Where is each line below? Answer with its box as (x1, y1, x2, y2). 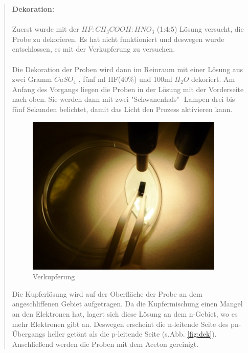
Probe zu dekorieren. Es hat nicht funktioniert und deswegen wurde (12, 33, 224, 44)
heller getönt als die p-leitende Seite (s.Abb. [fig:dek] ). (48, 328, 217, 339)
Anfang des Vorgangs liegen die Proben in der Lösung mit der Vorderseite (12, 83, 244, 94)
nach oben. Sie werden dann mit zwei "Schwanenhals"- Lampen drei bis (12, 94, 235, 104)
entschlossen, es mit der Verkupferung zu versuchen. (12, 43, 175, 54)
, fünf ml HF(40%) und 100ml (78, 74, 172, 84)
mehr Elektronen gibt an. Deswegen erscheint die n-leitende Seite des (12, 318, 229, 329)
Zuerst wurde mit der (12, 24, 79, 34)
